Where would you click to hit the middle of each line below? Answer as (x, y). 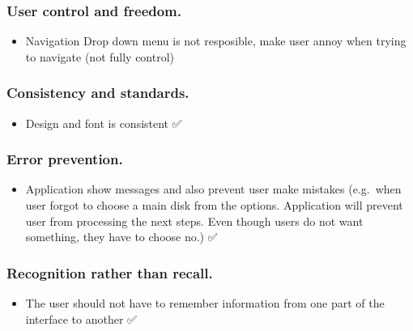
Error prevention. (65, 159)
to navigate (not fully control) (100, 56)
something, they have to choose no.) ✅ (121, 237)
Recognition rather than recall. (110, 272)
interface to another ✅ (81, 318)
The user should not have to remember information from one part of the (205, 303)
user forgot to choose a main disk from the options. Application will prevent (214, 205)
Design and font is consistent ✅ (104, 123)
